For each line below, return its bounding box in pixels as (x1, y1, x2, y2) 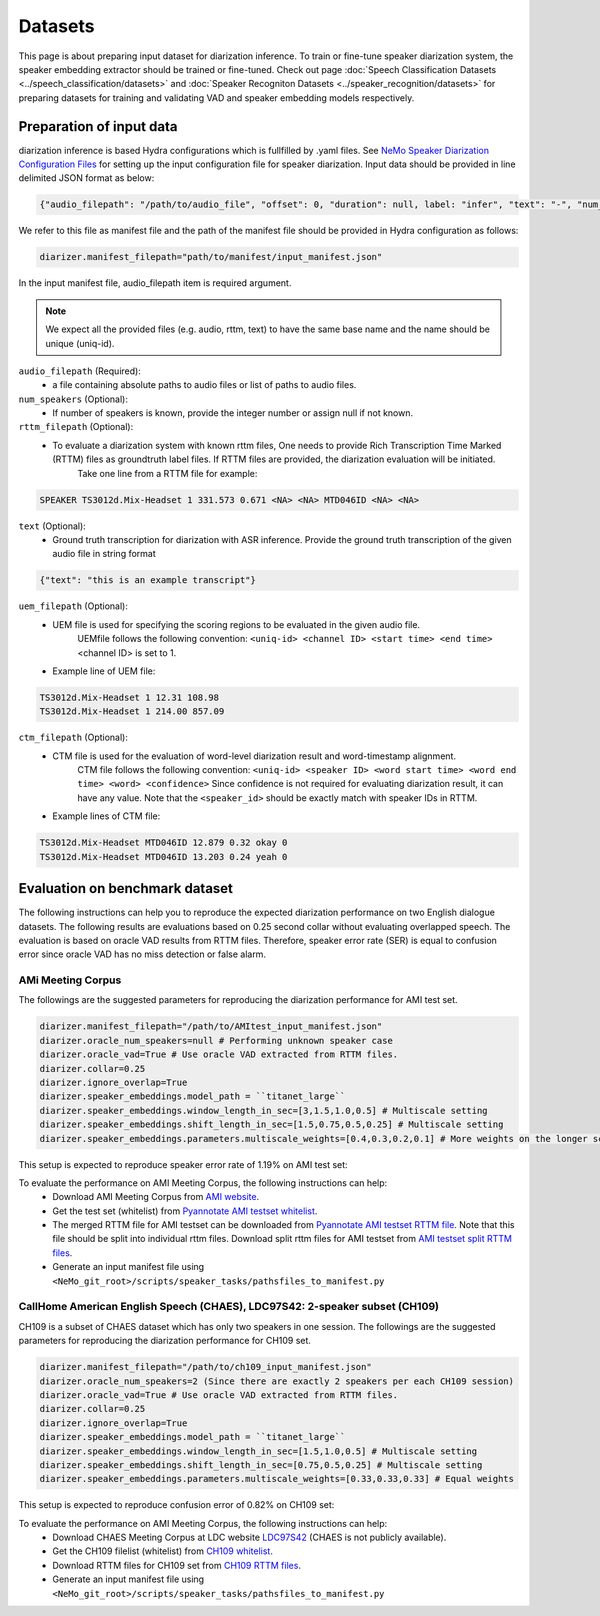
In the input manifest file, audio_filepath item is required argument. (18, 277, 292, 289)
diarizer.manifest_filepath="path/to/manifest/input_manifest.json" (39, 251, 383, 263)
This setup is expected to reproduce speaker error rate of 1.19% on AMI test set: (18, 1158, 349, 1170)
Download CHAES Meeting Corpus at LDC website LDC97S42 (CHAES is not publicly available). (52, 1531, 447, 1544)
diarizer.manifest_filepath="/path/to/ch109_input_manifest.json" (39, 1361, 372, 1373)
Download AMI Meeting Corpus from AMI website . (52, 1191, 260, 1203)
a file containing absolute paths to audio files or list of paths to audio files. (52, 379, 357, 391)
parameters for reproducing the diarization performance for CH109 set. (18, 1335, 312, 1347)
